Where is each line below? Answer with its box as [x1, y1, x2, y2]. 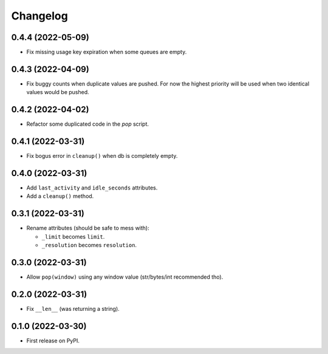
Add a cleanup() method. [26, 192, 94, 200]
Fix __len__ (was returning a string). [26, 305, 120, 312]
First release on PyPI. [26, 337, 80, 344]
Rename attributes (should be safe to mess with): [26, 225, 149, 232]
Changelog [11, 9, 68, 22]
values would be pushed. [26, 89, 89, 96]
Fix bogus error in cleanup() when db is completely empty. [26, 152, 178, 160]
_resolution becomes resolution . [41, 242, 137, 249]
